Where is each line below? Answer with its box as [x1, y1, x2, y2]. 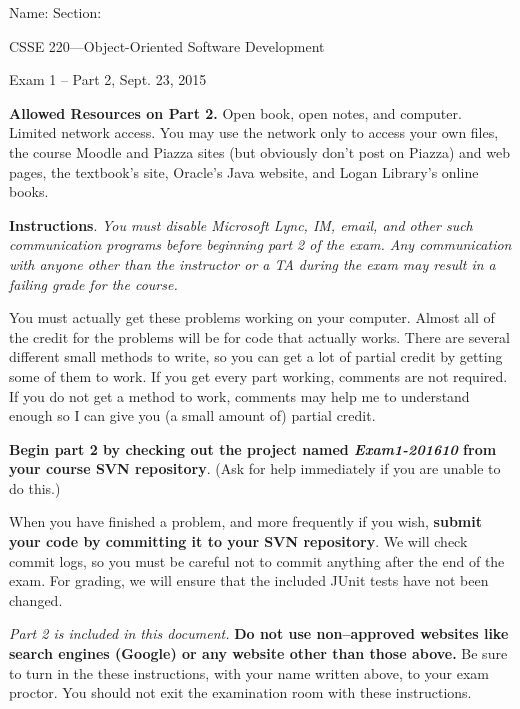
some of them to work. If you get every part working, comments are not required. [9, 365, 508, 386]
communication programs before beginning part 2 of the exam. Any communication [9, 234, 512, 255]
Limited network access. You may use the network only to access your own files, [9, 122, 499, 143]
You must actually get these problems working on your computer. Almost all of [9, 307, 495, 328]
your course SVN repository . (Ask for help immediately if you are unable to [9, 458, 501, 479]
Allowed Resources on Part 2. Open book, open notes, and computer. [9, 102, 462, 123]
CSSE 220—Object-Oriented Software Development [9, 35, 325, 56]
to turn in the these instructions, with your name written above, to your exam [9, 662, 489, 683]
